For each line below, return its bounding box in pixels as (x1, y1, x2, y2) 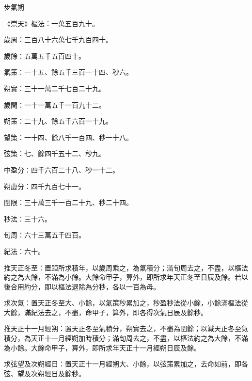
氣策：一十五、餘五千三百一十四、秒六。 (4, 67, 133, 77)
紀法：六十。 (4, 246, 45, 256)
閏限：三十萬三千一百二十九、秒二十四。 (4, 197, 133, 207)
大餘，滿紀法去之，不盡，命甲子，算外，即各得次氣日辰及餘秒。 (4, 307, 207, 317)
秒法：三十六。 (4, 213, 51, 223)
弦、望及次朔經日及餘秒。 (4, 368, 85, 378)
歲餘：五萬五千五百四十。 (4, 50, 85, 61)
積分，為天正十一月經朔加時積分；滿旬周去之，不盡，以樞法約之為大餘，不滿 (4, 333, 248, 343)
